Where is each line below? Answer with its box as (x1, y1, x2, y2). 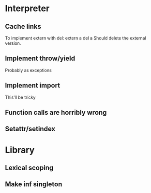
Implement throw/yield (5, 54, 75, 63)
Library (5, 144, 35, 156)
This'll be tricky (5, 94, 36, 100)
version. (5, 40, 21, 46)
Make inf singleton (5, 180, 62, 189)
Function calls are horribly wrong (5, 108, 107, 117)
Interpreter (5, 3, 50, 14)
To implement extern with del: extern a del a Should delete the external (5, 35, 146, 41)
